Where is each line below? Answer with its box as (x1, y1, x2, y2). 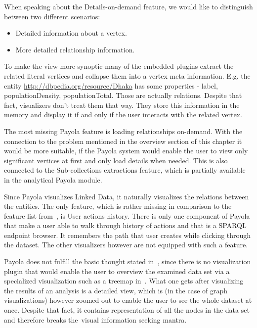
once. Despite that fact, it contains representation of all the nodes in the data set (4, 305, 250, 315)
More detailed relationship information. (15, 44, 135, 54)
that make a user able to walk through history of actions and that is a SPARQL (4, 220, 247, 231)
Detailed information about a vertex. (15, 28, 127, 38)
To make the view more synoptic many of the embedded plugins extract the (4, 61, 234, 71)
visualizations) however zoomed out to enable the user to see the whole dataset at (4, 295, 252, 305)
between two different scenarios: (4, 11, 100, 21)
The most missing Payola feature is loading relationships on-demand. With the (4, 126, 243, 136)
